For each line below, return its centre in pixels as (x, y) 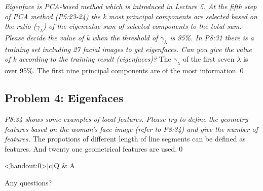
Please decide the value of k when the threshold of (81, 37)
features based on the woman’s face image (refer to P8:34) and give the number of (131, 129)
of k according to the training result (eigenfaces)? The (88, 59)
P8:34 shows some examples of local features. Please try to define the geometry (126, 118)
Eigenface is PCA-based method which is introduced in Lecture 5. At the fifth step (131, 6)
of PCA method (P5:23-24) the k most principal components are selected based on (131, 16)
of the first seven (209, 59)
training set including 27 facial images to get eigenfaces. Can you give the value (128, 49)
